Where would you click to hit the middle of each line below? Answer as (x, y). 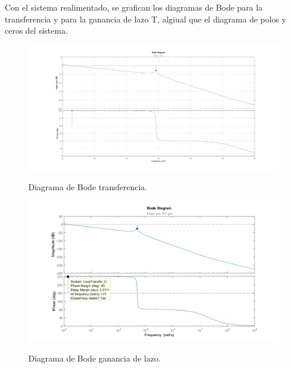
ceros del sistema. (36, 30)
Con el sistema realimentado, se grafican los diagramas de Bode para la (134, 7)
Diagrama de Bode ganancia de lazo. (95, 358)
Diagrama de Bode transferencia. (88, 186)
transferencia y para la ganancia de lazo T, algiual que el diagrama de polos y (145, 19)
